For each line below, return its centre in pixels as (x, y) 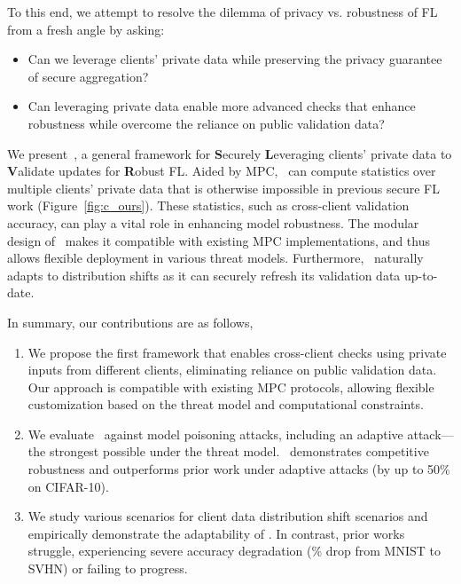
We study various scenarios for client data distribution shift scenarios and (228, 516)
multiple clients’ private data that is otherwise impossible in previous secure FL (223, 188)
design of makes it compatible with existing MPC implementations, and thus (219, 240)
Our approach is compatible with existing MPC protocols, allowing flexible (231, 387)
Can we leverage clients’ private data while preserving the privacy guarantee (235, 59)
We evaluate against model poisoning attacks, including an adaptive (215, 434)
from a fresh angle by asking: (86, 29)
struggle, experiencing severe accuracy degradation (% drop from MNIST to (234, 551)
